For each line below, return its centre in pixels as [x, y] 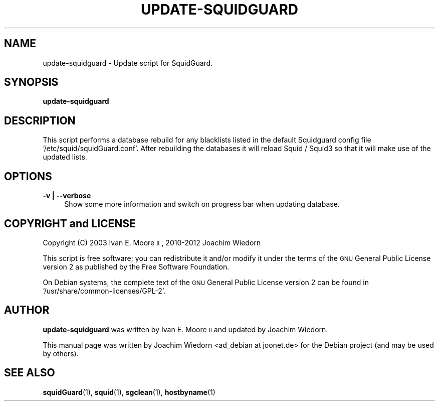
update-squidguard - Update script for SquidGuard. [128, 63]
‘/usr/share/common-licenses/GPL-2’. [104, 291]
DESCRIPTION [40, 120]
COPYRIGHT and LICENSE [70, 223]
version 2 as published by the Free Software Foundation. [136, 266]
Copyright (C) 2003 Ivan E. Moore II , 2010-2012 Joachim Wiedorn [152, 242]
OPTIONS [28, 176]
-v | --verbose [67, 196]
